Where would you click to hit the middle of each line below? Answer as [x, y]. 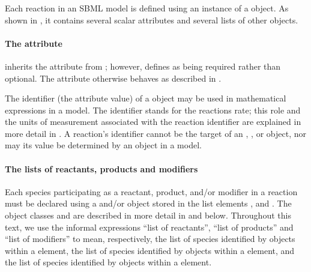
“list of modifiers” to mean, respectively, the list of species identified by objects [150, 239]
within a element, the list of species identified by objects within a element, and [150, 250]
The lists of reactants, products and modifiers [101, 168]
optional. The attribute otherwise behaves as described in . [113, 78]
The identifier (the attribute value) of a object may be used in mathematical [146, 98]
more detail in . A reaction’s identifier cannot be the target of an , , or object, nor [155, 133]
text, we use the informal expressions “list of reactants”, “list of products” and [149, 227]
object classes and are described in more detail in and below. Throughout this [148, 215]
